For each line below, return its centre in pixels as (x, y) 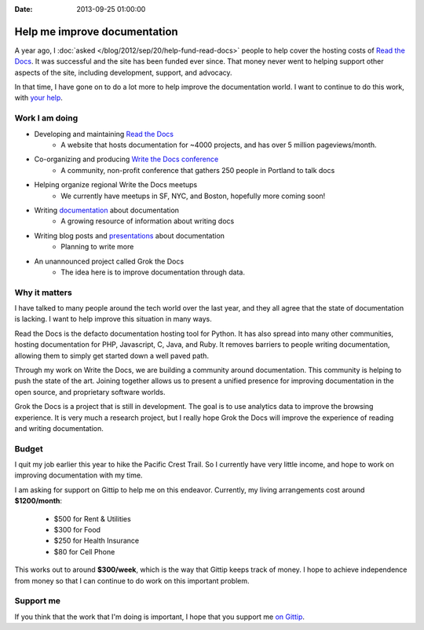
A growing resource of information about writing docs (148, 221)
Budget (29, 448)
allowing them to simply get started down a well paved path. (112, 356)
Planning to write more (97, 247)
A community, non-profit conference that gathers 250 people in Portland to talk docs (198, 170)
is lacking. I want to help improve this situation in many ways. (113, 319)
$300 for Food (77, 530)
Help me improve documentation (96, 31)
